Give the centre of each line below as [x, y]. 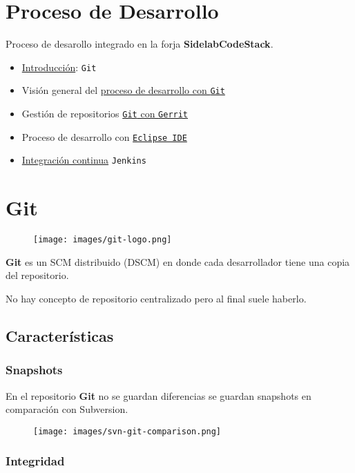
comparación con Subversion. [67, 409]
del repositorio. [37, 275]
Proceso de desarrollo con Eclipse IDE [104, 136]
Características [60, 335]
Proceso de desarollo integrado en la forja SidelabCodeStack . [140, 44]
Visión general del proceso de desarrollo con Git [123, 90]
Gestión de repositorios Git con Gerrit [105, 114]
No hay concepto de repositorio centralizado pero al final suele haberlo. [156, 298]
